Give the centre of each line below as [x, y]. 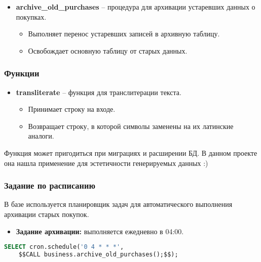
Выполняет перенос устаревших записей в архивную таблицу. [124, 34]
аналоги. [41, 136]
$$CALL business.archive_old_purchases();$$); [98, 255]
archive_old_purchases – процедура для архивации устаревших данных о [136, 7]
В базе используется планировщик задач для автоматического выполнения [118, 204]
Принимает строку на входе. [72, 109]
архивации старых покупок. [47, 214]
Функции [22, 73]
